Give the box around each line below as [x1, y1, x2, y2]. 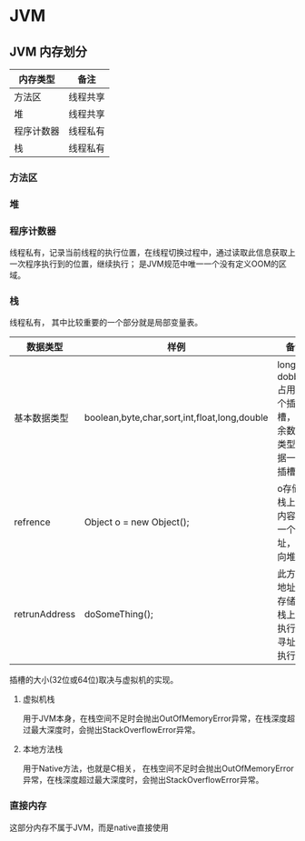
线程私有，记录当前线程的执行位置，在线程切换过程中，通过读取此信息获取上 [9, 247, 296, 258]
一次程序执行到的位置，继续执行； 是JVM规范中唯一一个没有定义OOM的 [9, 258, 280, 269]
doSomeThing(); [84, 608, 153, 621]
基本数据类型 [14, 412, 70, 425]
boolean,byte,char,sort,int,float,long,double [84, 411, 269, 424]
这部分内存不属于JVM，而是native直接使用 [9, 822, 170, 833]
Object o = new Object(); [84, 516, 190, 528]
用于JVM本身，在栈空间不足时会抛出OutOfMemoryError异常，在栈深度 [22, 713, 288, 724]
